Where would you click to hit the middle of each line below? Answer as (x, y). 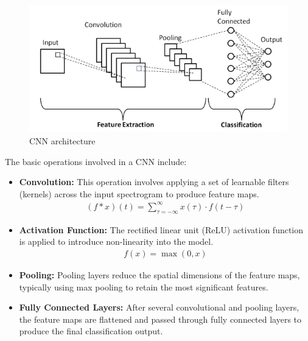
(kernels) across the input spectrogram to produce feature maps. (139, 193)
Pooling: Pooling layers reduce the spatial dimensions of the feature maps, (159, 274)
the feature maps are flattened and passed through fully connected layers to (160, 319)
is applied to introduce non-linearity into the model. (116, 241)
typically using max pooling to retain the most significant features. (144, 287)
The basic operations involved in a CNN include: (96, 161)
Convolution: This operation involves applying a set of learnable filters (154, 182)
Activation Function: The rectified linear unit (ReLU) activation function (161, 229)
